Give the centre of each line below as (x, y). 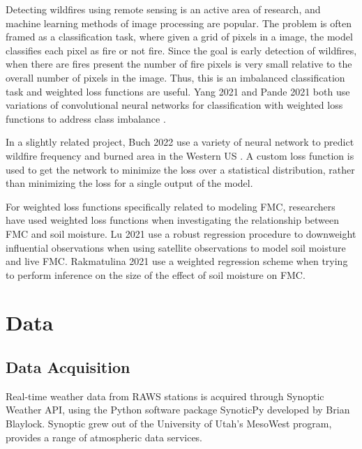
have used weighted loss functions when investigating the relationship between (173, 220)
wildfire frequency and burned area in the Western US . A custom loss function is (180, 155)
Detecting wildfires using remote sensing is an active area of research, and (163, 9)
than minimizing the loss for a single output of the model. (129, 183)
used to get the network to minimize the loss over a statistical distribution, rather (180, 169)
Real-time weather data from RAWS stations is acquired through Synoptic (165, 396)
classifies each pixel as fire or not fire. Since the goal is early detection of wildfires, (181, 50)
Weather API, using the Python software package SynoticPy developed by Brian (178, 410)
